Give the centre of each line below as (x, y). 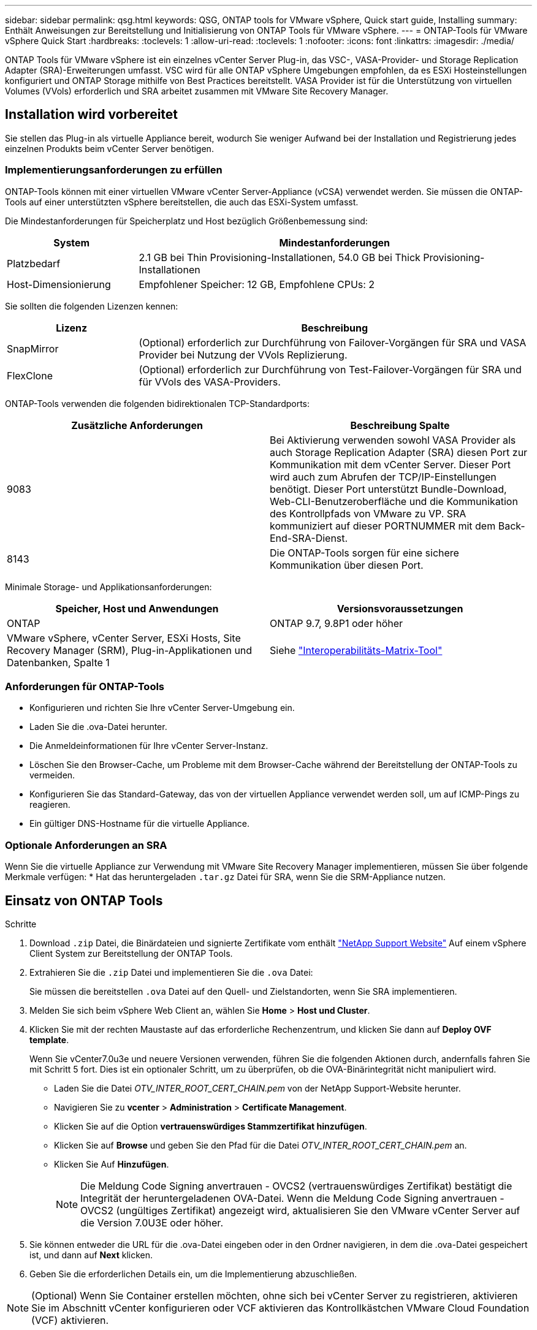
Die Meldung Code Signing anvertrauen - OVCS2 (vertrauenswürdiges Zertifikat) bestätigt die (296, 1186)
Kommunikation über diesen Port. (347, 565)
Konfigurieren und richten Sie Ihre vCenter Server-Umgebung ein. (162, 708)
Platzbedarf (34, 263)
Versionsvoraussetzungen (400, 608)
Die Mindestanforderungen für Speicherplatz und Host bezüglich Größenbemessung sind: (186, 221)
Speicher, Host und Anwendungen (137, 608)
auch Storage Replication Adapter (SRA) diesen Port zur (399, 452)
